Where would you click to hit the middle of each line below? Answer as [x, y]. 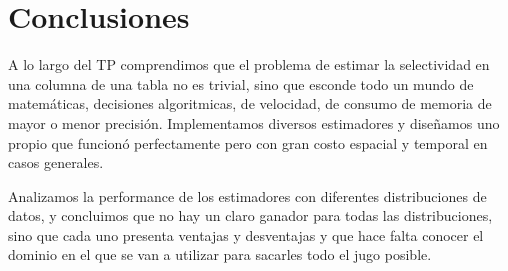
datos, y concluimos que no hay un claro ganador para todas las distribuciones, [250, 215]
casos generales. [56, 162]
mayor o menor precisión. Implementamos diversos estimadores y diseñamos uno [254, 122]
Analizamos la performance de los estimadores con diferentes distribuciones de [247, 195]
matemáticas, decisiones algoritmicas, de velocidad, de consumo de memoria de [250, 103]
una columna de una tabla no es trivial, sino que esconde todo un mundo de [241, 83]
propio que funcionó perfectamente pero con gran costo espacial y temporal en [248, 142]
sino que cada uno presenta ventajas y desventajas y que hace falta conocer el [246, 234]
